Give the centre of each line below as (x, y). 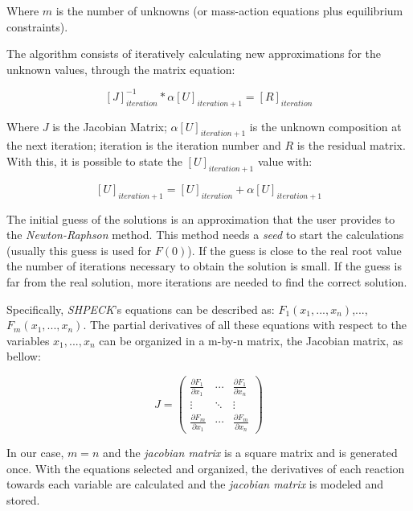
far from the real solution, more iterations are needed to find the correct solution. (207, 282)
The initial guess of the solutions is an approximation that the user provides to (201, 218)
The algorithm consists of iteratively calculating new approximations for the (194, 54)
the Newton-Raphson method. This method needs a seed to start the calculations (205, 235)
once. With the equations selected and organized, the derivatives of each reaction (206, 468)
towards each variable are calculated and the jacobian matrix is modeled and (195, 484)
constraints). (37, 26)
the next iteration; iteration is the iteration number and (144, 145)
